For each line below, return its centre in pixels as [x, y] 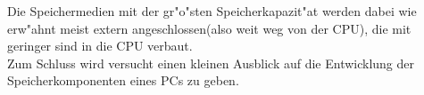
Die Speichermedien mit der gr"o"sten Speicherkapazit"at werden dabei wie [212, 11]
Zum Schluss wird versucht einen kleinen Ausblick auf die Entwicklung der [211, 63]
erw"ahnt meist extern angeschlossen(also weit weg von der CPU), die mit [209, 28]
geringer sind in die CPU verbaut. [100, 46]
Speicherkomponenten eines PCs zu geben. [123, 80]
